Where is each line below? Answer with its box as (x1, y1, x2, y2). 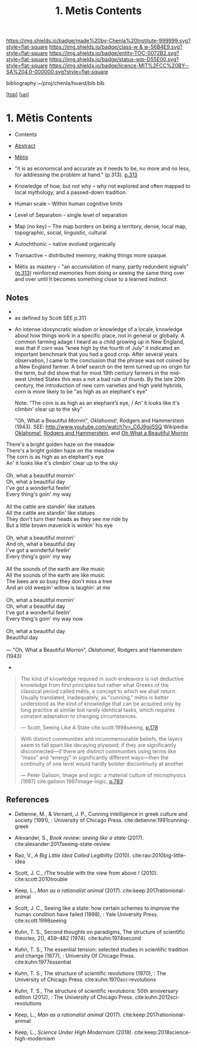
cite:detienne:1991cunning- (124, 816, 190, 824)
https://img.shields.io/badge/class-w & (49, 43, 143, 50)
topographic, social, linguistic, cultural (14, 229, 107, 236)
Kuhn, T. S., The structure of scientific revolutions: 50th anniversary (14, 987, 179, 994)
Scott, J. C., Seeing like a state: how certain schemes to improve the (14, 904, 180, 911)
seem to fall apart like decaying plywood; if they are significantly (20, 741, 176, 748)
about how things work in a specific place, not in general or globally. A (14, 332, 185, 339)
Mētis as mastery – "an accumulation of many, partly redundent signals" (14, 263, 189, 270)
